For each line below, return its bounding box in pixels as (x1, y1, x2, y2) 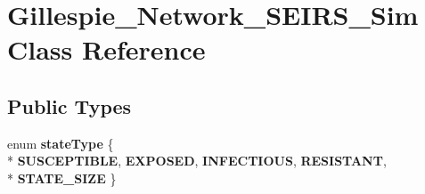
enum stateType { (7, 133, 114, 152)
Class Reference (7, 31, 206, 68)
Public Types (7, 92, 132, 119)
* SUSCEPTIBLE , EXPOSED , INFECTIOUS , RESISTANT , (7, 151, 387, 170)
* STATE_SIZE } (7, 168, 117, 187)
